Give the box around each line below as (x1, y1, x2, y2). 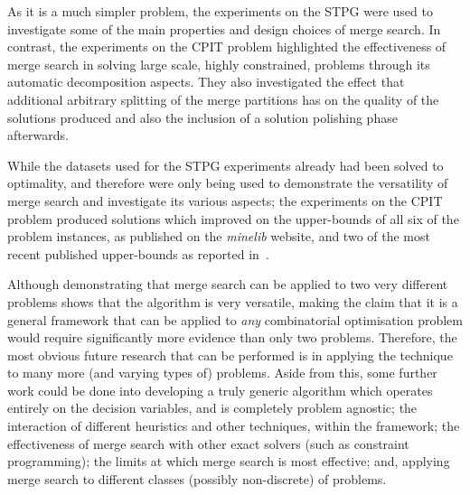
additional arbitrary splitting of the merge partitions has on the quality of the (7, 89, 439, 108)
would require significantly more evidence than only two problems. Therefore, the (7, 328, 457, 347)
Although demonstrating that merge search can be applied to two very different (7, 275, 448, 294)
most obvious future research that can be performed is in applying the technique (7, 345, 453, 364)
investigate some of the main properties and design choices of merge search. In (7, 19, 441, 38)
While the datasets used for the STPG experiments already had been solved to (7, 155, 444, 174)
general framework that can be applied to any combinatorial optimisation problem (7, 310, 463, 329)
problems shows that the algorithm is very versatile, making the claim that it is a (7, 292, 458, 311)
